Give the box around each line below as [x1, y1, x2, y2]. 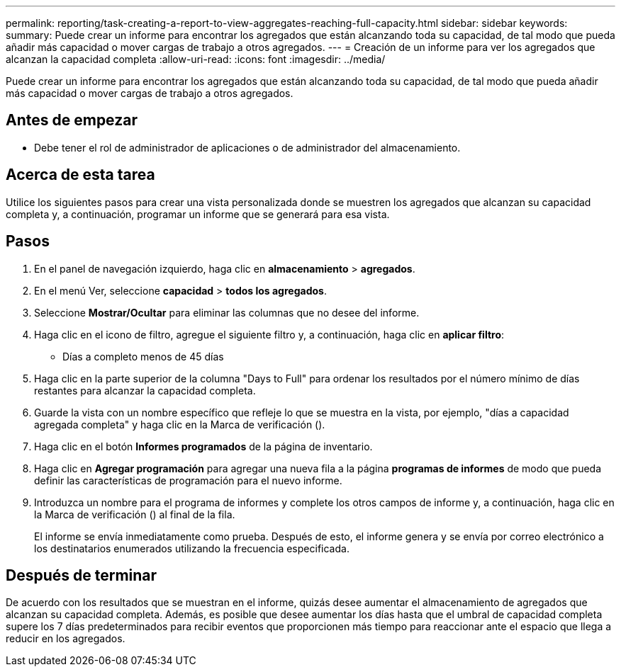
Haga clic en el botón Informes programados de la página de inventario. [34, 440, 373, 452]
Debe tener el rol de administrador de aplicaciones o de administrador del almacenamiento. [34, 141, 461, 154]
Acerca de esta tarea [6, 166, 155, 184]
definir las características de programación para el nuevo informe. [34, 474, 342, 486]
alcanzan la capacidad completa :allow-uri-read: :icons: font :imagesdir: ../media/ [6, 53, 386, 65]
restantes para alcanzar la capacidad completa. [34, 384, 256, 397]
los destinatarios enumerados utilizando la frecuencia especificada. [34, 542, 349, 554]
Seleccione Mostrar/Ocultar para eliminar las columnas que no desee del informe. [34, 306, 420, 319]
